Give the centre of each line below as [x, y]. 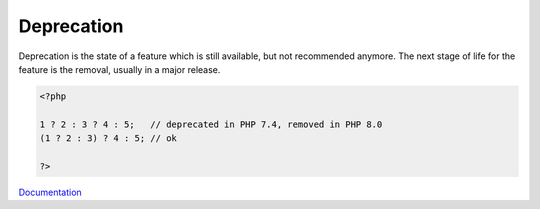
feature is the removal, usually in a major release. [119, 69]
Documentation [50, 192]
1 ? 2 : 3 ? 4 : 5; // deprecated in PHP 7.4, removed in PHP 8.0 [211, 124]
